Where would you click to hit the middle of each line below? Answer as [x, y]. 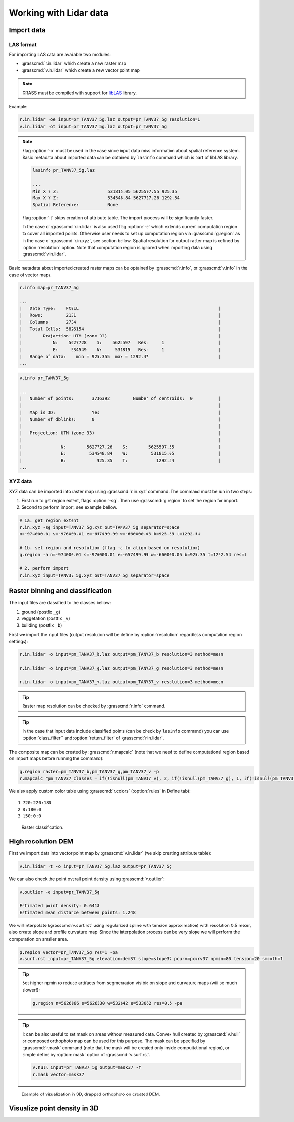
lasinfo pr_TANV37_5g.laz [64, 170]
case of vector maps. [30, 275]
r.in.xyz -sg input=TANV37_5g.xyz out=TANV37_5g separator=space [99, 527]
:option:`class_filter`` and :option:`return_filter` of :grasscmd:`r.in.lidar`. [93, 738]
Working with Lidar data [59, 13]
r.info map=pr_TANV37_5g [49, 288]
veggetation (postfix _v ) [46, 618]
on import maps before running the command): [56, 758]
